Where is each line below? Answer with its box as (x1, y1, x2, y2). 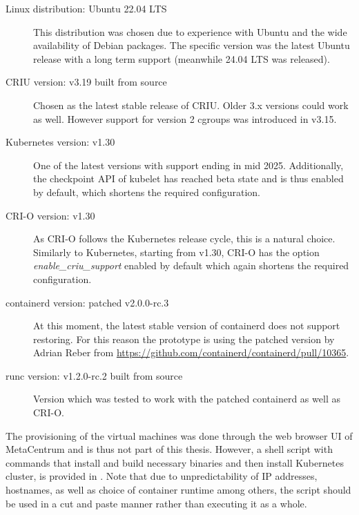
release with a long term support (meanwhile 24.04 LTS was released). (33, 51, 330, 66)
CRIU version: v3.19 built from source (6, 75, 167, 89)
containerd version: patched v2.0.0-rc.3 (6, 295, 169, 309)
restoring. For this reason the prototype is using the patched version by (33, 331, 335, 346)
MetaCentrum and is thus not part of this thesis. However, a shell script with (6, 442, 333, 456)
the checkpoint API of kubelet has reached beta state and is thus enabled (33, 171, 344, 186)
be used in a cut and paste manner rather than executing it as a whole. (6, 496, 307, 510)
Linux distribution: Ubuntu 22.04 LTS (6, 1, 167, 15)
